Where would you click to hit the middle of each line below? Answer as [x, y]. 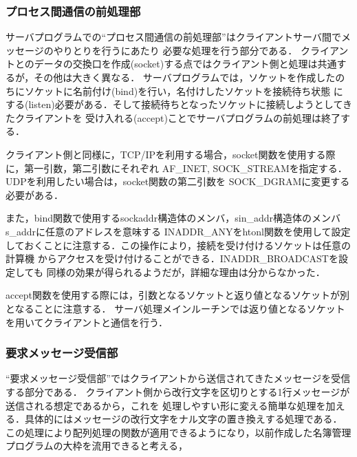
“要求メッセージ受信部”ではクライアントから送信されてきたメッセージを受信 [178, 378]
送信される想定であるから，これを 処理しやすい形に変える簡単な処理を [166, 405]
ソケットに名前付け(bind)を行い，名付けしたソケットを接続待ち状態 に [184, 91]
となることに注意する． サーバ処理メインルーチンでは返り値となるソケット [175, 308]
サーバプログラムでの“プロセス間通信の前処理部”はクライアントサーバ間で [173, 37]
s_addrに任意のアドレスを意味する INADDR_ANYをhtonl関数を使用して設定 [178, 231]
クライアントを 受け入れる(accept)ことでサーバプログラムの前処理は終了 [177, 117]
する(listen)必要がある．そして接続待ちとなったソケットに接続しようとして [174, 104]
